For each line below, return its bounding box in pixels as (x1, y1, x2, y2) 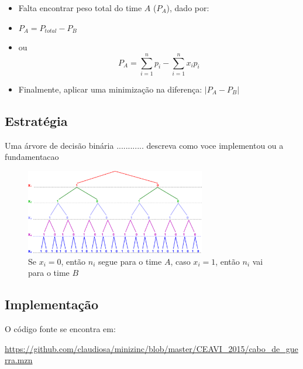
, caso (170, 255, 191, 267)
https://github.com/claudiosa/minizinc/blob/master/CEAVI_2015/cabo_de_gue (5, 342, 298, 354)
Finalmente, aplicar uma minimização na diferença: (18, 83, 202, 95)
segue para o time (98, 255, 162, 267)
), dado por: (166, 2, 209, 13)
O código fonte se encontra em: (5, 323, 116, 335)
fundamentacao (5, 151, 59, 163)
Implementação (5, 295, 99, 313)
